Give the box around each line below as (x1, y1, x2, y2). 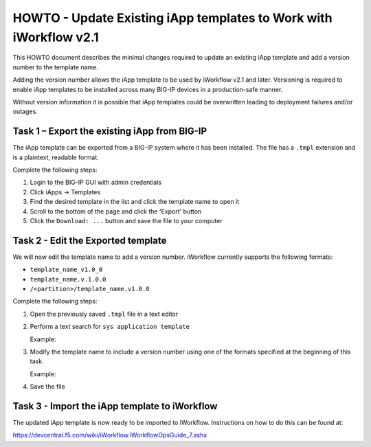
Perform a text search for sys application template (30, 323, 190, 331)
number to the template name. (12, 62, 99, 71)
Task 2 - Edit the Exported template (12, 234, 167, 247)
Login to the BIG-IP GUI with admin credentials (30, 179, 161, 187)
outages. (12, 107, 38, 116)
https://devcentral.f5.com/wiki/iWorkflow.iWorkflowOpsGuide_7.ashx (12, 431, 207, 439)
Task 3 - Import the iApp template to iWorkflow (12, 400, 218, 412)
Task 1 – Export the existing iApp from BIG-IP (12, 126, 207, 137)
